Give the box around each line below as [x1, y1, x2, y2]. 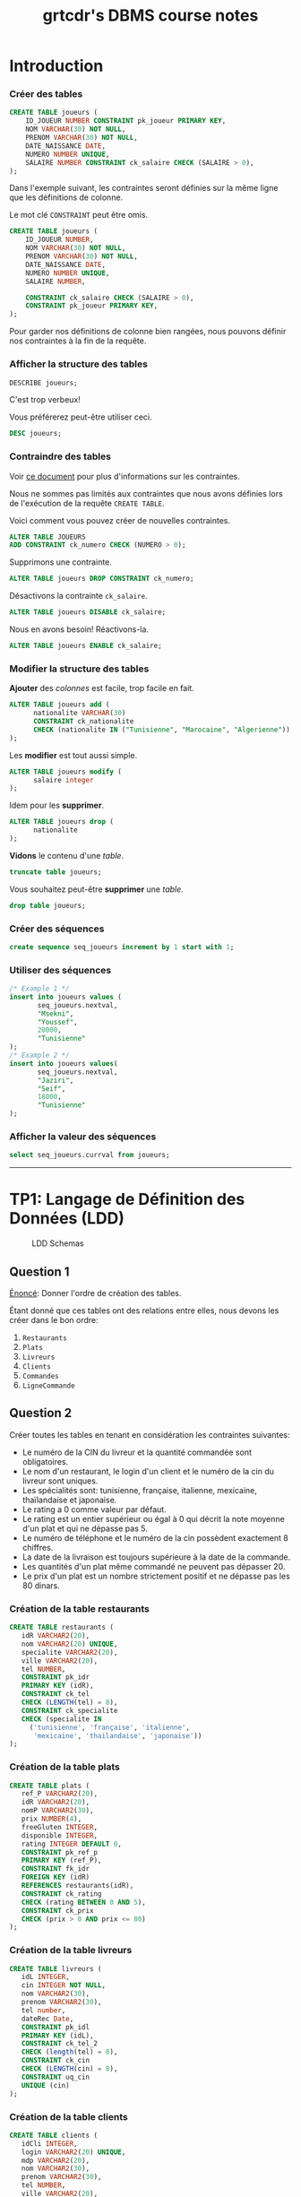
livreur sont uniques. [21, 1475, 99, 1486]
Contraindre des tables [9, 450, 112, 463]
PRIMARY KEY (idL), [21, 2031, 94, 2040]
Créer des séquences [9, 922, 105, 935]
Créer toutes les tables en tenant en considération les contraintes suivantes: [9, 1429, 290, 1440]
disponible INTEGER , [21, 1830, 99, 1840]
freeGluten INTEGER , [21, 1822, 99, 1831]
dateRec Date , [21, 2014, 74, 2023]
